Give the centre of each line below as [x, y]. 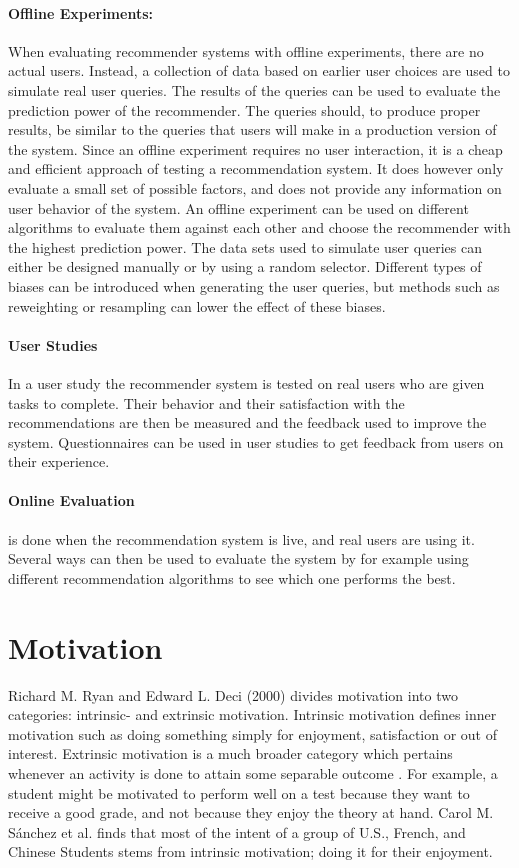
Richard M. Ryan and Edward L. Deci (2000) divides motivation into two [233, 694]
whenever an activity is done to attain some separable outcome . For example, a [253, 772]
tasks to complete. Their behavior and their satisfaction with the [206, 402]
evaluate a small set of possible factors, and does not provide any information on [255, 187]
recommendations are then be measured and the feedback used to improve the [247, 422]
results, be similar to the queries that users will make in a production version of [252, 129]
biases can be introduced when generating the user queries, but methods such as [254, 285]
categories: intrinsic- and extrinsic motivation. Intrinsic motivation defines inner [252, 714]
